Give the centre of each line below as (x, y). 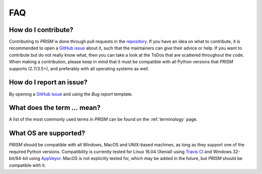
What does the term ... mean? (55, 108)
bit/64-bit (19, 158)
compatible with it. (27, 165)
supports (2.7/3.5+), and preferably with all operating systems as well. (79, 68)
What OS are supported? (47, 133)
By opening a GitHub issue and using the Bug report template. (71, 94)
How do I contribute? (41, 30)
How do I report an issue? (48, 82)
